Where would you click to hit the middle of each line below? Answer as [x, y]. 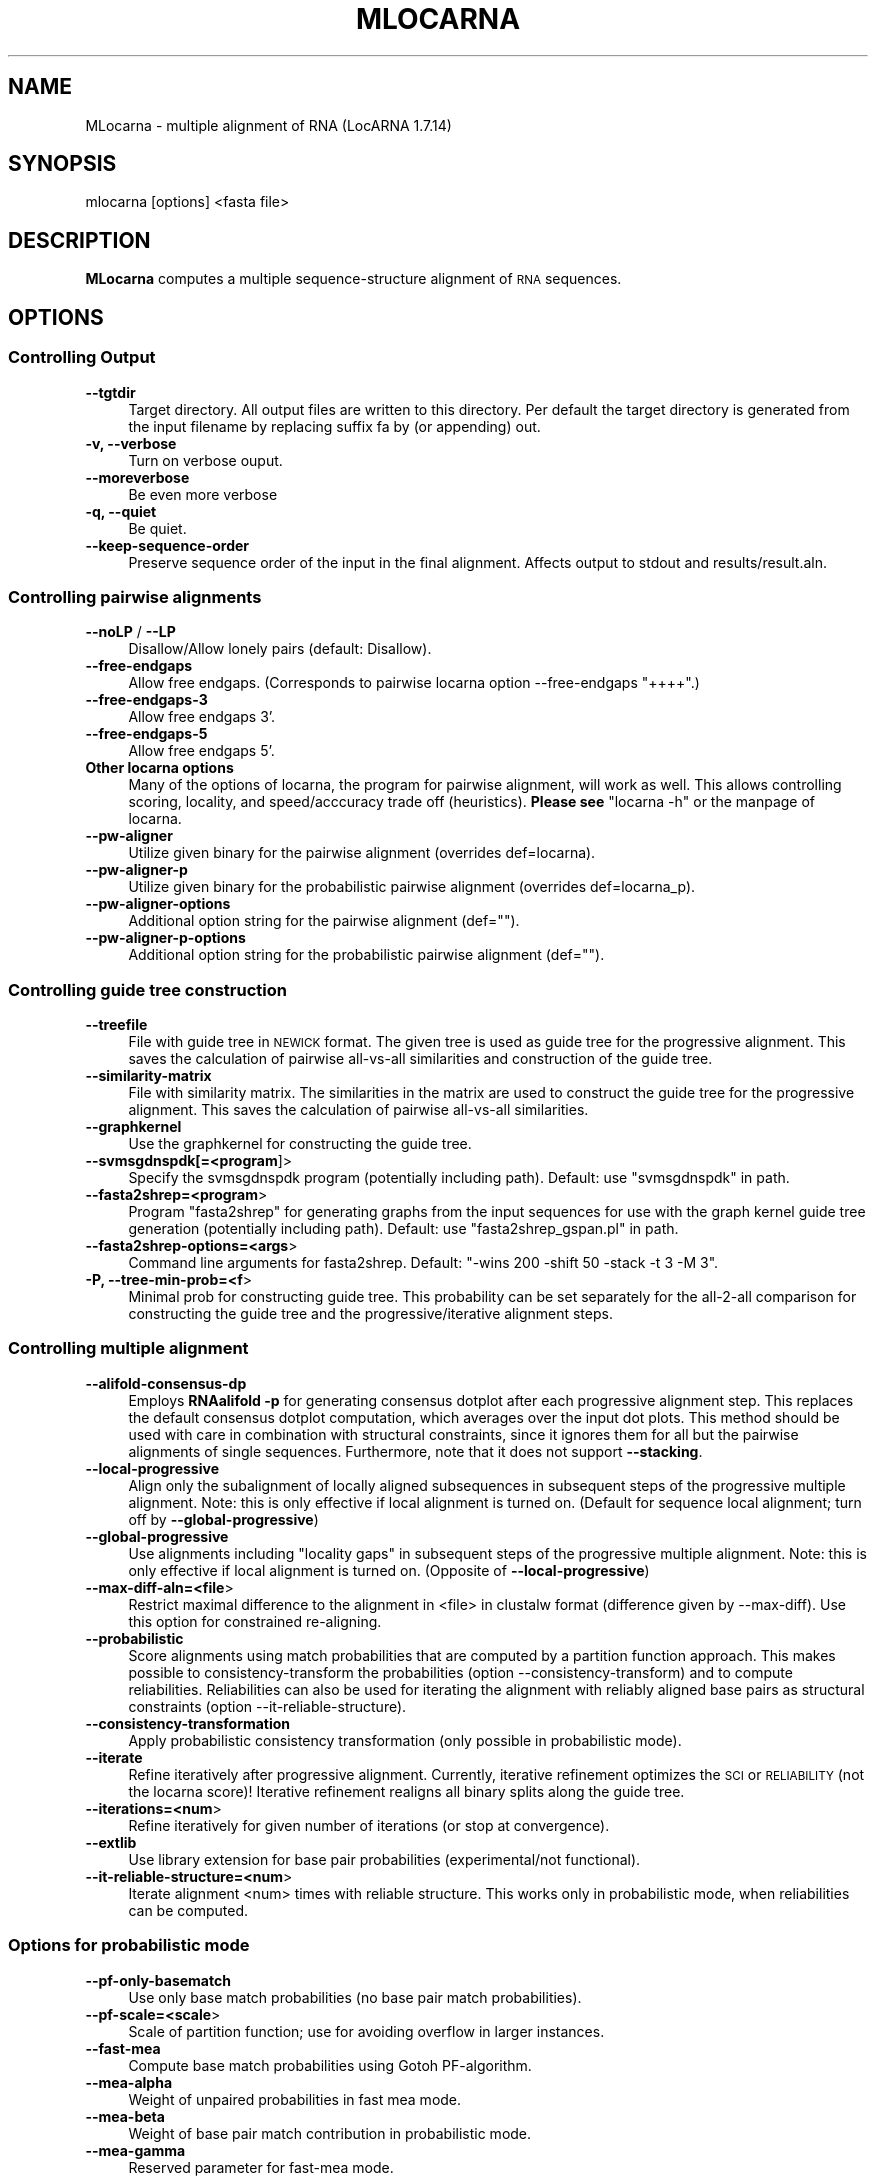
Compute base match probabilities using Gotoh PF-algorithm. [330, 2065]
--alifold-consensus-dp [166, 1383]
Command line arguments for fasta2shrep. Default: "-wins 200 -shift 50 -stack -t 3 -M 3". [423, 1262]
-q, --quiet [121, 511]
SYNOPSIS [62, 164]
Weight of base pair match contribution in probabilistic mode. [330, 2133]
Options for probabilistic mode [129, 1945]
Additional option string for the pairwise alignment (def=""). [324, 921]
